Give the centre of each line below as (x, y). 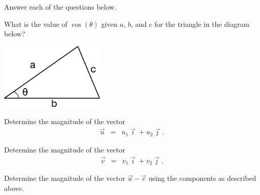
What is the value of (36, 24)
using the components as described (202, 178)
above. (14, 188)
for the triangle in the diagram (202, 24)
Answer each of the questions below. (60, 7)
